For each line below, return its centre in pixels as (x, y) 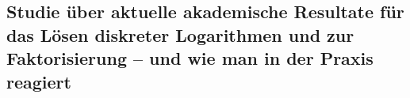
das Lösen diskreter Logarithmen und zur (180, 34)
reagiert (39, 81)
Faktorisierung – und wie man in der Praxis (190, 58)
